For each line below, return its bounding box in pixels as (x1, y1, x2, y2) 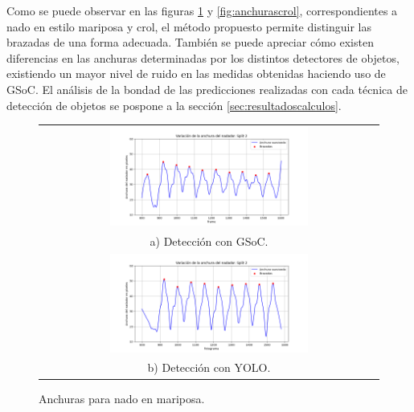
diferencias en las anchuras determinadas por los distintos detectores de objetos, (6, 49, 400, 66)
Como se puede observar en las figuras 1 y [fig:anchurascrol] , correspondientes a (6, 2, 398, 18)
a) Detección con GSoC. (150, 232, 268, 249)
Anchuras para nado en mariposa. (39, 390, 205, 406)
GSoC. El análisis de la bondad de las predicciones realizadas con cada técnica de (6, 80, 408, 97)
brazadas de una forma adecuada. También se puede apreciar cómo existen (6, 34, 374, 51)
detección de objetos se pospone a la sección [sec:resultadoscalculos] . (6, 96, 342, 113)
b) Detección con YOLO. (147, 359, 271, 376)
